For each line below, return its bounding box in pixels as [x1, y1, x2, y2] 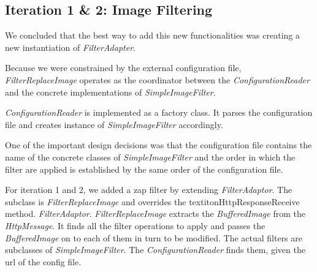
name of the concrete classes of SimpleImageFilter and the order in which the [5, 150, 296, 163]
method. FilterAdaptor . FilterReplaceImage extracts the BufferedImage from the [5, 207, 305, 220]
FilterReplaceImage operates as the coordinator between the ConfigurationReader [5, 73, 310, 86]
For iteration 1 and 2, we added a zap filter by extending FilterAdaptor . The [5, 183, 292, 196]
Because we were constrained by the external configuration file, [5, 61, 242, 74]
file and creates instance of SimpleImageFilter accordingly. [5, 118, 223, 130]
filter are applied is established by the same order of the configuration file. [5, 162, 283, 175]
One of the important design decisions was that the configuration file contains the [5, 138, 312, 151]
